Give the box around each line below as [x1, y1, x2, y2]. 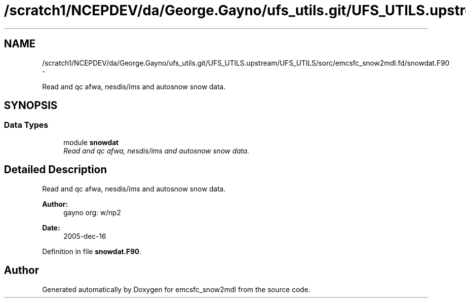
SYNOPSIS [4, 99, 58, 112]
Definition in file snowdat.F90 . [42, 247, 142, 256]
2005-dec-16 [63, 231, 106, 240]
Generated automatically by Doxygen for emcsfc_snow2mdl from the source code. [42, 285, 311, 294]
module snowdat [63, 138, 119, 147]
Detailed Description [4, 163, 107, 176]
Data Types [4, 120, 48, 130]
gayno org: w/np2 [63, 208, 121, 217]
